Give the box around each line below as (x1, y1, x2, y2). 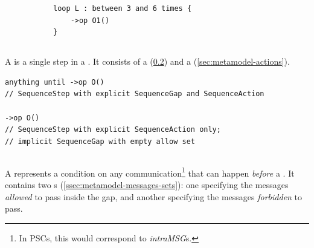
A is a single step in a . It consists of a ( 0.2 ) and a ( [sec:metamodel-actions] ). (5, 55, 290, 68)
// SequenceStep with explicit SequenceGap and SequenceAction (5, 90, 264, 99)
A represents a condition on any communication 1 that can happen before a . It (5, 165, 295, 179)
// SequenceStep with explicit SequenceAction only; (5, 125, 221, 134)
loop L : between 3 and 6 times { (53, 4, 192, 13)
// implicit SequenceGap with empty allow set (5, 137, 195, 146)
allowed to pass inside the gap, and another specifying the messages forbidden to (5, 190, 303, 203)
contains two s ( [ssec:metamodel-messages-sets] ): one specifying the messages (5, 178, 289, 191)
